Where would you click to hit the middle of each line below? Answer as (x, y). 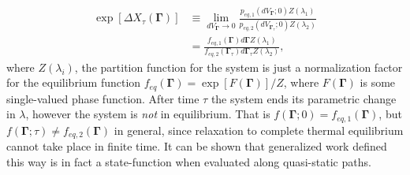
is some (378, 82)
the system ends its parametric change (304, 98)
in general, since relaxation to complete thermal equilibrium (259, 130)
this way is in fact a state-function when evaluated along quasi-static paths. (189, 161)
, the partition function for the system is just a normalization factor (239, 67)
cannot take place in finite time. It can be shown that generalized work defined (197, 146)
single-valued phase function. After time (103, 98)
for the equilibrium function (74, 82)
